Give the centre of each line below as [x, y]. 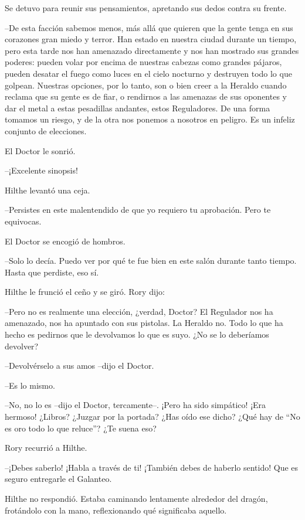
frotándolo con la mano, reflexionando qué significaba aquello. [116, 510]
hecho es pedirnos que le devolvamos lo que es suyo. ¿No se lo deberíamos [137, 334]
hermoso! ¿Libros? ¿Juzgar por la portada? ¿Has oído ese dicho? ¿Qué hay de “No [152, 417]
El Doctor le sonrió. [40, 150]
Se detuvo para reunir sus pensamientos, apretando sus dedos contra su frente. [146, 8]
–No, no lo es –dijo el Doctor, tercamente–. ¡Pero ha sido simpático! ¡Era [135, 405]
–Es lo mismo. [30, 385]
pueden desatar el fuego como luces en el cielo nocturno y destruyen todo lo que [148, 73]
